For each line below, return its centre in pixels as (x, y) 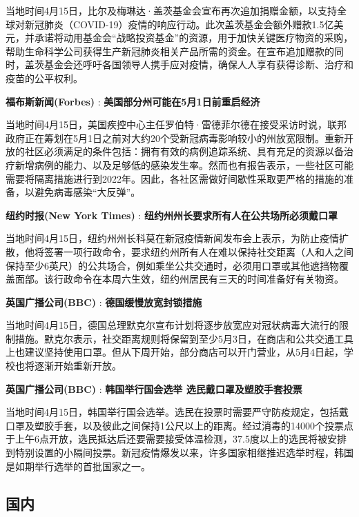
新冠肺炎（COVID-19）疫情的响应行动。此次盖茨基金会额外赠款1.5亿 (179, 24)
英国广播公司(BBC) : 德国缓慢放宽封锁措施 (104, 302)
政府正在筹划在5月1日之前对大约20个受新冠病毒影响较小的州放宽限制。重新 (175, 138)
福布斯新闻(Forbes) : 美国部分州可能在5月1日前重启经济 (133, 101)
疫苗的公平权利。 (44, 78)
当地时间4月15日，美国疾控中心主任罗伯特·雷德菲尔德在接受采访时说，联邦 (176, 124)
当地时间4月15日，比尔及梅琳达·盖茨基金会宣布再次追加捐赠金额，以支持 (171, 10)
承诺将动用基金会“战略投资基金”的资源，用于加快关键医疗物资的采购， (194, 38)
